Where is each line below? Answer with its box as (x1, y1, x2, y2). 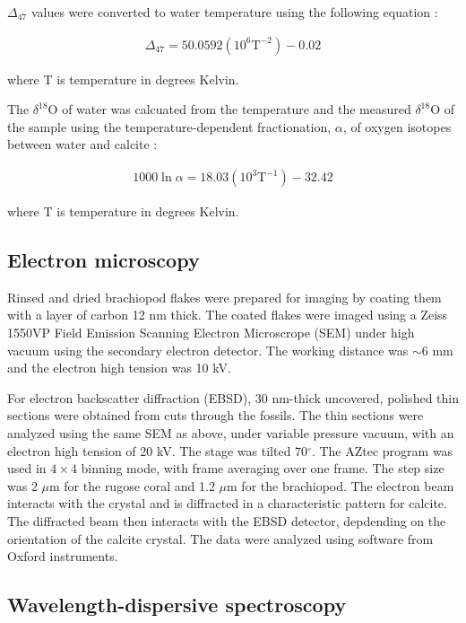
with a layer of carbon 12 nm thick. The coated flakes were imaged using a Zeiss (7, 305, 448, 324)
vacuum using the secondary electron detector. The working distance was (7, 340, 409, 359)
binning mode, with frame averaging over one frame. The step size (81, 459, 444, 478)
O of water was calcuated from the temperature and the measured (47, 100, 411, 118)
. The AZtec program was (311, 441, 453, 460)
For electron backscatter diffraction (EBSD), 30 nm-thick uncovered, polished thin (7, 388, 459, 407)
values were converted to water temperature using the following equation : (30, 3, 438, 21)
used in (7, 459, 47, 478)
